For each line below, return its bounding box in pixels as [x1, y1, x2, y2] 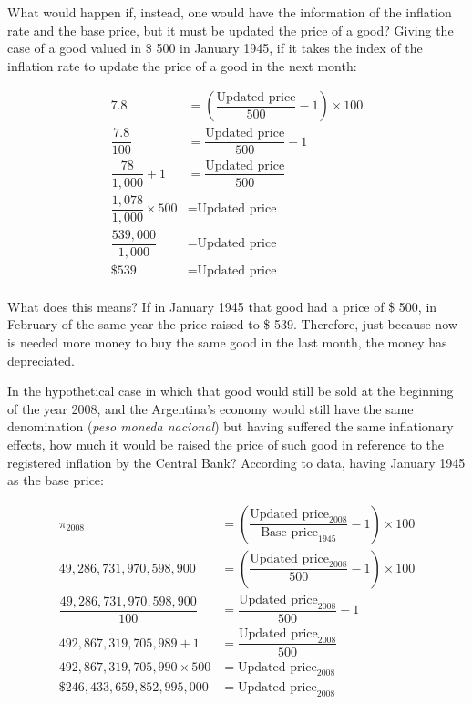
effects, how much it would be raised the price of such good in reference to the [7, 435, 445, 453]
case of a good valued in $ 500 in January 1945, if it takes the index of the [7, 38, 423, 57]
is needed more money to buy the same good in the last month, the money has [7, 333, 447, 352]
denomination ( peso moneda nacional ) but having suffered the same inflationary [7, 417, 454, 436]
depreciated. [7, 350, 75, 369]
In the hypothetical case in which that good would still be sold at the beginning [7, 381, 454, 400]
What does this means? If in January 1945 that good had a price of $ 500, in [7, 296, 437, 316]
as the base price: [7, 471, 104, 490]
